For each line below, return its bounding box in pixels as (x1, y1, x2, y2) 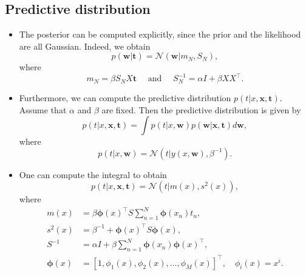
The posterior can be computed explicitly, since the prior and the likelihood (19, 28, 301, 41)
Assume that (19, 103, 67, 116)
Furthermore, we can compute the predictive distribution (19, 91, 231, 104)
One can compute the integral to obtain (19, 168, 167, 181)
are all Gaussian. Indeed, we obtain (19, 39, 151, 52)
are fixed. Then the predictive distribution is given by (101, 103, 301, 116)
